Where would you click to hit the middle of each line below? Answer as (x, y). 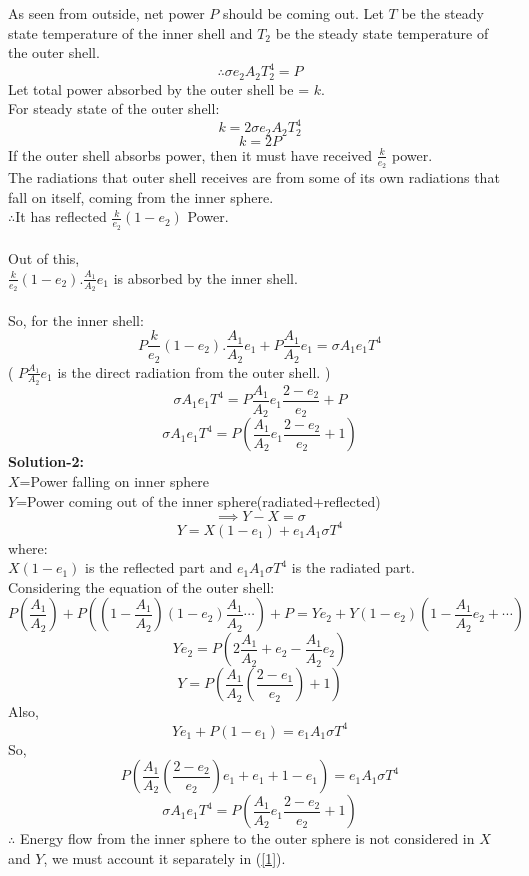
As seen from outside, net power (106, 13)
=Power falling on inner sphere (114, 481)
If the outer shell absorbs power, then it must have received (190, 154)
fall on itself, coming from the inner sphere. (141, 196)
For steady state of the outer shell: (114, 108)
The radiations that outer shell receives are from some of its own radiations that (254, 177)
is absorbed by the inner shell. (205, 277)
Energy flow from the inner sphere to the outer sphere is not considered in (247, 838)
